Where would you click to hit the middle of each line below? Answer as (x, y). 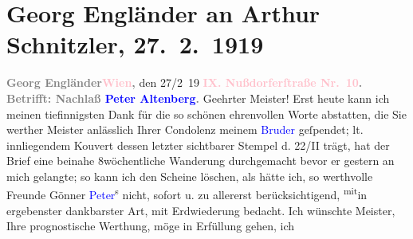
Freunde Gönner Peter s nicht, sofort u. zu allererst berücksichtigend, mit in (187, 194)
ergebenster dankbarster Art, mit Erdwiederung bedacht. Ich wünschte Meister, (201, 210)
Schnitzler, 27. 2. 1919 (135, 44)
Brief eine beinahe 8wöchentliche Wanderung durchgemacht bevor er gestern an (201, 161)
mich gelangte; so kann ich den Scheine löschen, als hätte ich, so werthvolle (190, 176)
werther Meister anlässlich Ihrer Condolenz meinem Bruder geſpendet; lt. (185, 129)
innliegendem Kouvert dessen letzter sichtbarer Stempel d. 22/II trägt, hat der (198, 145)
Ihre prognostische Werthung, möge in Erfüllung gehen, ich (151, 226)
